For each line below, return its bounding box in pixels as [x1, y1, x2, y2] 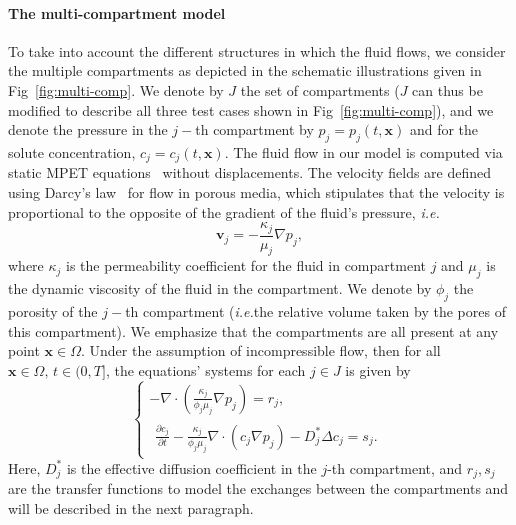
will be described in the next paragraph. [8, 497, 254, 518]
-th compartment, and [327, 457, 463, 478]
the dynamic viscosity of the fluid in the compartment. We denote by [8, 278, 432, 299]
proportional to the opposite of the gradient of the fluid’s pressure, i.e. [8, 201, 440, 222]
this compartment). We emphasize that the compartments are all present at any [8, 320, 499, 341]
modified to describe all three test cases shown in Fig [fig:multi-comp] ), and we [8, 99, 494, 120]
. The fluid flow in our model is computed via [224, 141, 503, 162]
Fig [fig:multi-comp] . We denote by [8, 79, 224, 100]
